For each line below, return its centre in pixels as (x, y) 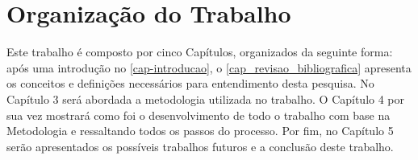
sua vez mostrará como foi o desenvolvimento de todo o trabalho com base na (199, 115)
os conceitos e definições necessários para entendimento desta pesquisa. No (190, 83)
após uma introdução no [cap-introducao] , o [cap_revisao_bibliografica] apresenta (209, 67)
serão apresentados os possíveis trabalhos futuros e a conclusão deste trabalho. (200, 146)
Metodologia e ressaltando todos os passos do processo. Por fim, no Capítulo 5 (200, 131)
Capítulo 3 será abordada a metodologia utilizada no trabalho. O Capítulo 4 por (206, 98)
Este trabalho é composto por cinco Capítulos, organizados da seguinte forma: (200, 52)
